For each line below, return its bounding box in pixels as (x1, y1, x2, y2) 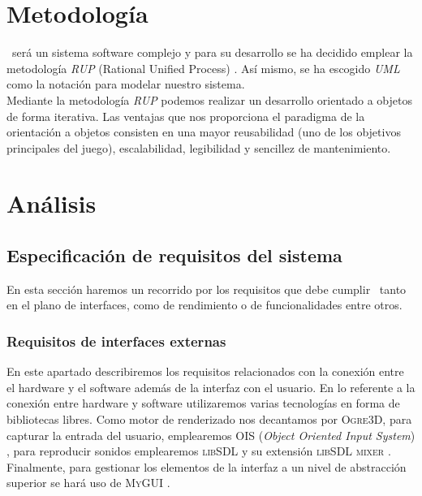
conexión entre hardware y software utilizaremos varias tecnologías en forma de (6, 395, 400, 412)
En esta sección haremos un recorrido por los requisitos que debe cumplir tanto (6, 280, 407, 297)
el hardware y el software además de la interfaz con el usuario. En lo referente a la (6, 378, 416, 395)
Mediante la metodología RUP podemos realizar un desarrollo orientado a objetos (6, 91, 412, 108)
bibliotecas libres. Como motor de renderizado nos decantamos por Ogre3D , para (6, 411, 412, 428)
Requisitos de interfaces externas (6, 330, 226, 351)
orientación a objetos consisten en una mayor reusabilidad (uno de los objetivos (6, 123, 401, 140)
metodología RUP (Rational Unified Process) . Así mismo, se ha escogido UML (6, 59, 400, 76)
